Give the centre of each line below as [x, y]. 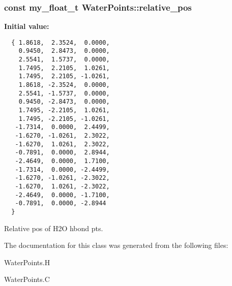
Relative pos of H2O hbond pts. [54, 228]
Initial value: [27, 26]
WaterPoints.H [27, 262]
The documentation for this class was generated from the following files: [116, 245]
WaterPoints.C [27, 279]
